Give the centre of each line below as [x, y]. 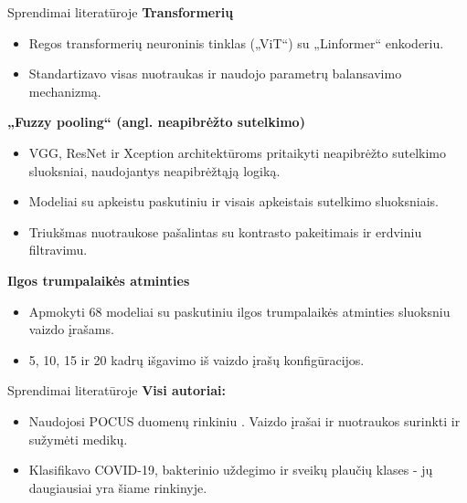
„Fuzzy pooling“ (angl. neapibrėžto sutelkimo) [156, 122]
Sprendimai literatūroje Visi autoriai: [117, 390]
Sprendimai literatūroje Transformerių [121, 12]
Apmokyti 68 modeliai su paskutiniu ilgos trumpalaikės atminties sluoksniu [239, 311]
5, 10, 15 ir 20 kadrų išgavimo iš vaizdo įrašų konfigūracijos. [196, 359]
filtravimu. [58, 250]
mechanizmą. [65, 91]
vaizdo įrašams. [71, 329]
